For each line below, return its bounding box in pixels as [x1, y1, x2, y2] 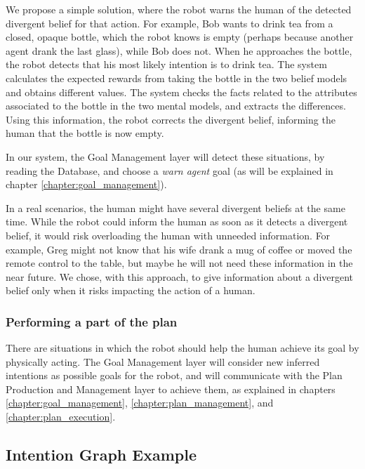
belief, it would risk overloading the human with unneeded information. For [6, 227, 331, 242]
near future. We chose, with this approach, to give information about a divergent [6, 269, 354, 284]
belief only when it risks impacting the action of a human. [6, 283, 255, 298]
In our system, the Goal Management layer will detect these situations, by [6, 149, 325, 164]
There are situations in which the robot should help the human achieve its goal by [6, 341, 359, 355]
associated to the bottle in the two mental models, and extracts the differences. [6, 98, 346, 113]
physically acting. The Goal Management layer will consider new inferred [6, 354, 320, 369]
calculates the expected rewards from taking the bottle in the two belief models [6, 70, 347, 85]
